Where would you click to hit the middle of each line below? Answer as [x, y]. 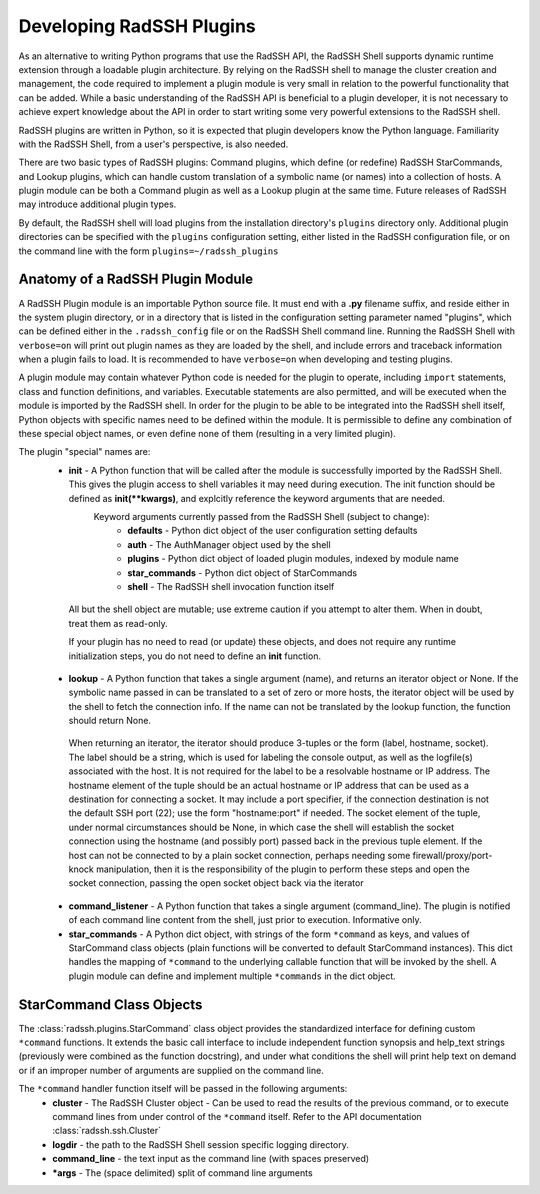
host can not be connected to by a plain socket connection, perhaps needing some [239, 855]
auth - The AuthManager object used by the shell [229, 544]
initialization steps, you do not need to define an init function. [195, 656]
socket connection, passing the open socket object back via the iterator [216, 883]
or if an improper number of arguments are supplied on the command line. [171, 1070]
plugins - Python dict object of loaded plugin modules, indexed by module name [293, 559]
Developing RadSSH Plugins [137, 26]
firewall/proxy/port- [452, 855]
